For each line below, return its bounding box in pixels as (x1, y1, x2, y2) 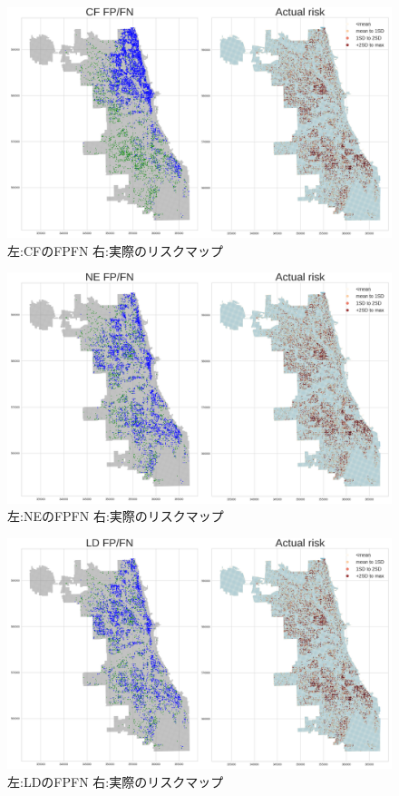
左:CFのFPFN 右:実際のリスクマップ (7, 241, 224, 260)
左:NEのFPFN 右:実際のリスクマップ (7, 506, 224, 526)
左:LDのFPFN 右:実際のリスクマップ (7, 771, 224, 791)
